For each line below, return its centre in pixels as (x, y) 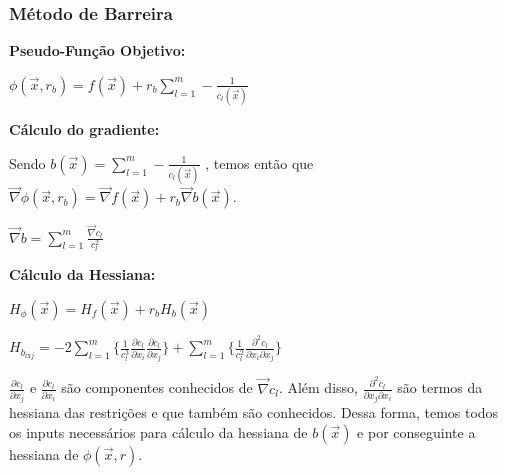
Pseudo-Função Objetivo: (97, 50)
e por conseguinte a (416, 432)
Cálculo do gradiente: (84, 129)
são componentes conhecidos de (157, 387)
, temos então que (259, 162)
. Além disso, (318, 387)
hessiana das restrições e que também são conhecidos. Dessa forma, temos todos (254, 412)
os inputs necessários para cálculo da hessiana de (158, 432)
